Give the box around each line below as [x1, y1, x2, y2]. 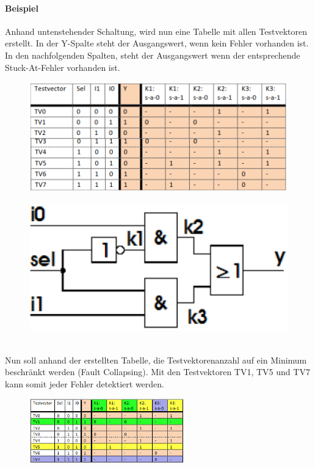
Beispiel [5, 1, 38, 14]
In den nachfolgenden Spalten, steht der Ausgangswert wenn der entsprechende [5, 48, 300, 61]
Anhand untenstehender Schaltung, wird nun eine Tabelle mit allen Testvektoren [5, 24, 307, 37]
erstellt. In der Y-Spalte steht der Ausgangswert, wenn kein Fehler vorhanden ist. [5, 37, 309, 49]
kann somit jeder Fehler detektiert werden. [5, 378, 164, 390]
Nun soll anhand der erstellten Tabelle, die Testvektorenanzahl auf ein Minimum [5, 353, 307, 366]
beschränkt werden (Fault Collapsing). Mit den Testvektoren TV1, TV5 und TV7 [5, 365, 310, 378]
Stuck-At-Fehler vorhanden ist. [5, 60, 120, 73]
